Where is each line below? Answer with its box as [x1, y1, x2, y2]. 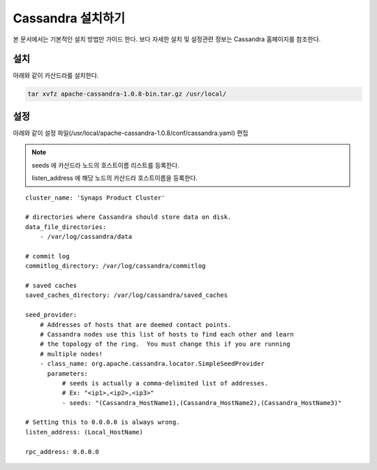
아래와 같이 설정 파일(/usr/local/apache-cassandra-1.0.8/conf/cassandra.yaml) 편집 [13, 128, 249, 137]
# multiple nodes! [39, 350, 103, 358]
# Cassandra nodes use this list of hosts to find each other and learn [39, 330, 295, 338]
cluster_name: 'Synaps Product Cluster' [25, 193, 165, 202]
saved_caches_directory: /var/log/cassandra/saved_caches [25, 291, 228, 300]
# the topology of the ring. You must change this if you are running [39, 340, 290, 348]
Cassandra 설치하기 [13, 10, 126, 26]
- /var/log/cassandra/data [39, 233, 133, 241]
